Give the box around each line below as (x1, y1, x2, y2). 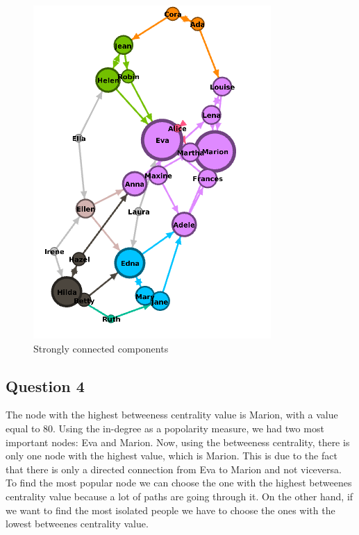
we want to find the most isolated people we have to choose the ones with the (6, 502, 335, 517)
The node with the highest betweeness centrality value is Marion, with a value (6, 407, 338, 422)
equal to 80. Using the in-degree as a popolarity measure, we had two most (6, 421, 324, 435)
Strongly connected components (33, 341, 169, 355)
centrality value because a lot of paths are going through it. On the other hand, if (6, 489, 353, 503)
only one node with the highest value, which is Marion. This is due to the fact (6, 448, 337, 463)
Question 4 (6, 375, 85, 396)
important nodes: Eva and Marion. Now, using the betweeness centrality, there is (6, 434, 350, 449)
